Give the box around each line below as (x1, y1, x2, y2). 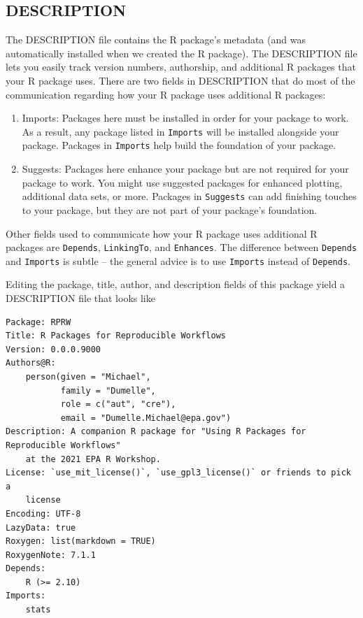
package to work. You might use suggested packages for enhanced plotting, (22, 175, 343, 189)
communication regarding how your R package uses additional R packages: (6, 87, 326, 101)
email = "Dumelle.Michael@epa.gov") (60, 412, 232, 423)
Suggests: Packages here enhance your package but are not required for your (22, 161, 349, 176)
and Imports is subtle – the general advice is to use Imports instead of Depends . (6, 253, 351, 268)
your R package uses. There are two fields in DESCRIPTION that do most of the (6, 73, 355, 87)
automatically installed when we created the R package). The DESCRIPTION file (6, 45, 357, 60)
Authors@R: (6, 358, 56, 368)
